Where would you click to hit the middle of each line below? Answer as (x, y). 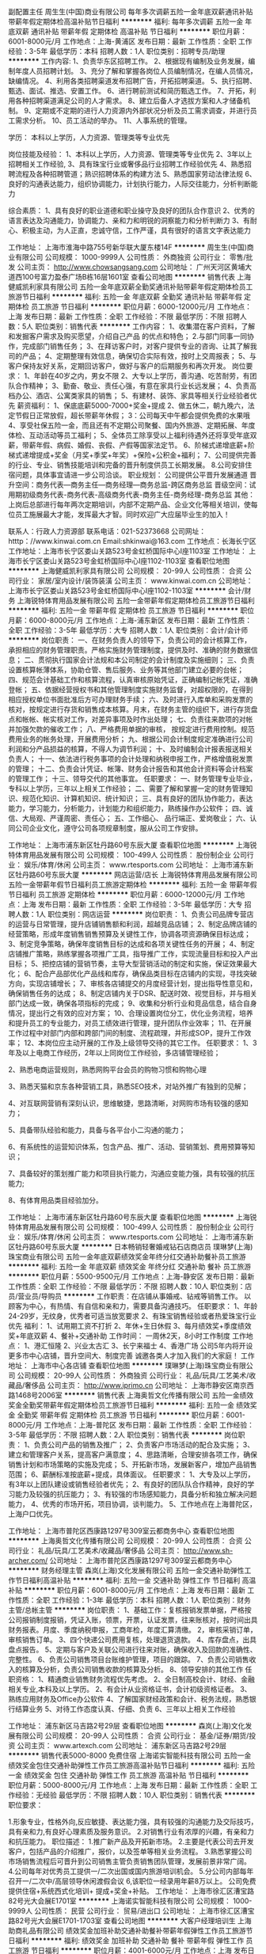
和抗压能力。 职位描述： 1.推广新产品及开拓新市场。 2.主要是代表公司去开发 (131, 1842)
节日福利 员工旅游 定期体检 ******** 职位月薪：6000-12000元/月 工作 (123, 894)
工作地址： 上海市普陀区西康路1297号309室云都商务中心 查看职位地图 (122, 1531)
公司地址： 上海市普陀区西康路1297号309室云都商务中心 (141, 1561)
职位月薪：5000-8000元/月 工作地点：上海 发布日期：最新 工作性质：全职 (129, 1785)
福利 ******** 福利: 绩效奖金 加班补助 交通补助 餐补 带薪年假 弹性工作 (129, 1941)
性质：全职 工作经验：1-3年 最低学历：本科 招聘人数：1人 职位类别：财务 (133, 1600)
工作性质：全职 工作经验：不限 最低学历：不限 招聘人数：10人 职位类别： (127, 1286)
